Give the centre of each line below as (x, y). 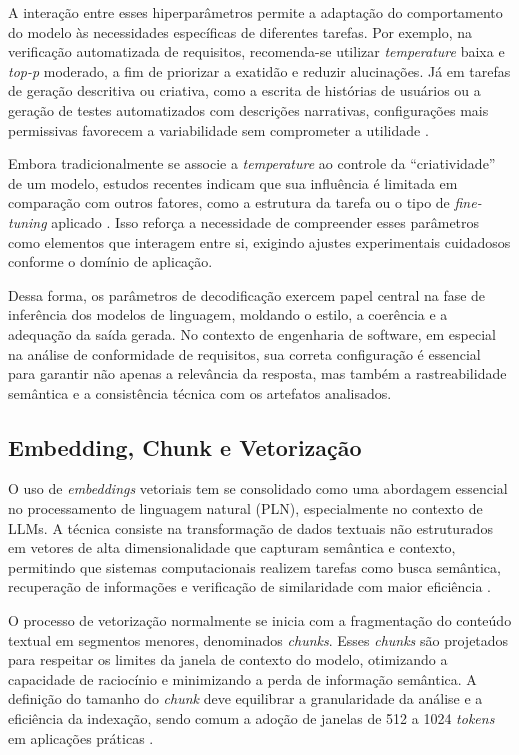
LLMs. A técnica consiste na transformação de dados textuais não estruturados (250, 527)
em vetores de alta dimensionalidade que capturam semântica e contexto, (232, 547)
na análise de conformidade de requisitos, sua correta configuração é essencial (244, 353)
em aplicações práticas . (81, 737)
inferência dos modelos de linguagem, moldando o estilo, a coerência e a (228, 314)
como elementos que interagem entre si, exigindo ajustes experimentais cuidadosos (259, 241)
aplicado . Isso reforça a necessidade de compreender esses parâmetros (265, 221)
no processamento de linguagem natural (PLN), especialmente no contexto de (245, 508)
